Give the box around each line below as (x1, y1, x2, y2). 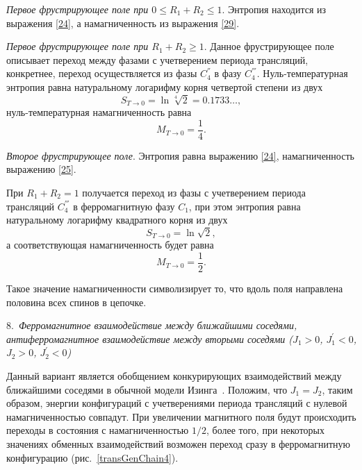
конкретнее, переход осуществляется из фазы (6, 66, 197, 81)
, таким (322, 382, 353, 396)
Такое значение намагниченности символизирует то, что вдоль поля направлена (6, 281, 343, 296)
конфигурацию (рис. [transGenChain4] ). (6, 450, 179, 464)
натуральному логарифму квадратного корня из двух (6, 212, 228, 227)
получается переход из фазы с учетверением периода (82, 185, 306, 200)
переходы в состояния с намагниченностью (6, 423, 189, 437)
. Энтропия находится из (222, 2, 327, 16)
